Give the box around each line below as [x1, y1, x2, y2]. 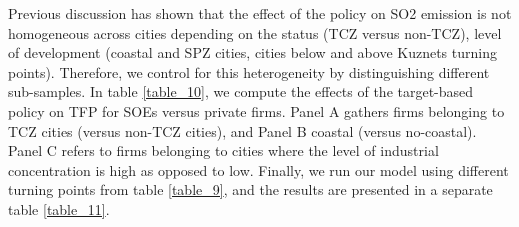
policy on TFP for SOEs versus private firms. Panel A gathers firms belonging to [8, 100, 505, 121]
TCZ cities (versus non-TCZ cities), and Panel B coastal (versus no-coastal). [8, 120, 477, 141]
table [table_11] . [8, 198, 110, 219]
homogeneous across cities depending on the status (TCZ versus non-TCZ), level [8, 22, 502, 43]
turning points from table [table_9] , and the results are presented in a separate [8, 179, 493, 200]
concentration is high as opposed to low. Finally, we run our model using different [8, 159, 509, 180]
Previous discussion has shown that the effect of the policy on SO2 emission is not [8, 3, 512, 23]
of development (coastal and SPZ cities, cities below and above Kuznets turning [8, 42, 497, 63]
